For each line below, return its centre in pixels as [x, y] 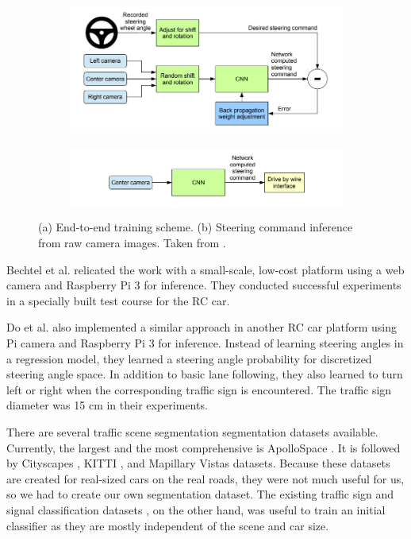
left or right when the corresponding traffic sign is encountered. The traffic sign [199, 389]
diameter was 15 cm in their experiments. [107, 405]
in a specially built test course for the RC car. [118, 300]
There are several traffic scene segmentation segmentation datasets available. [192, 432]
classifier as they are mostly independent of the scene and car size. [168, 525]
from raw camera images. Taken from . [132, 243]
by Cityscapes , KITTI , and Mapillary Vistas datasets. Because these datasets [198, 463]
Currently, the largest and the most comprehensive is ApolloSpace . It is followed [204, 447]
